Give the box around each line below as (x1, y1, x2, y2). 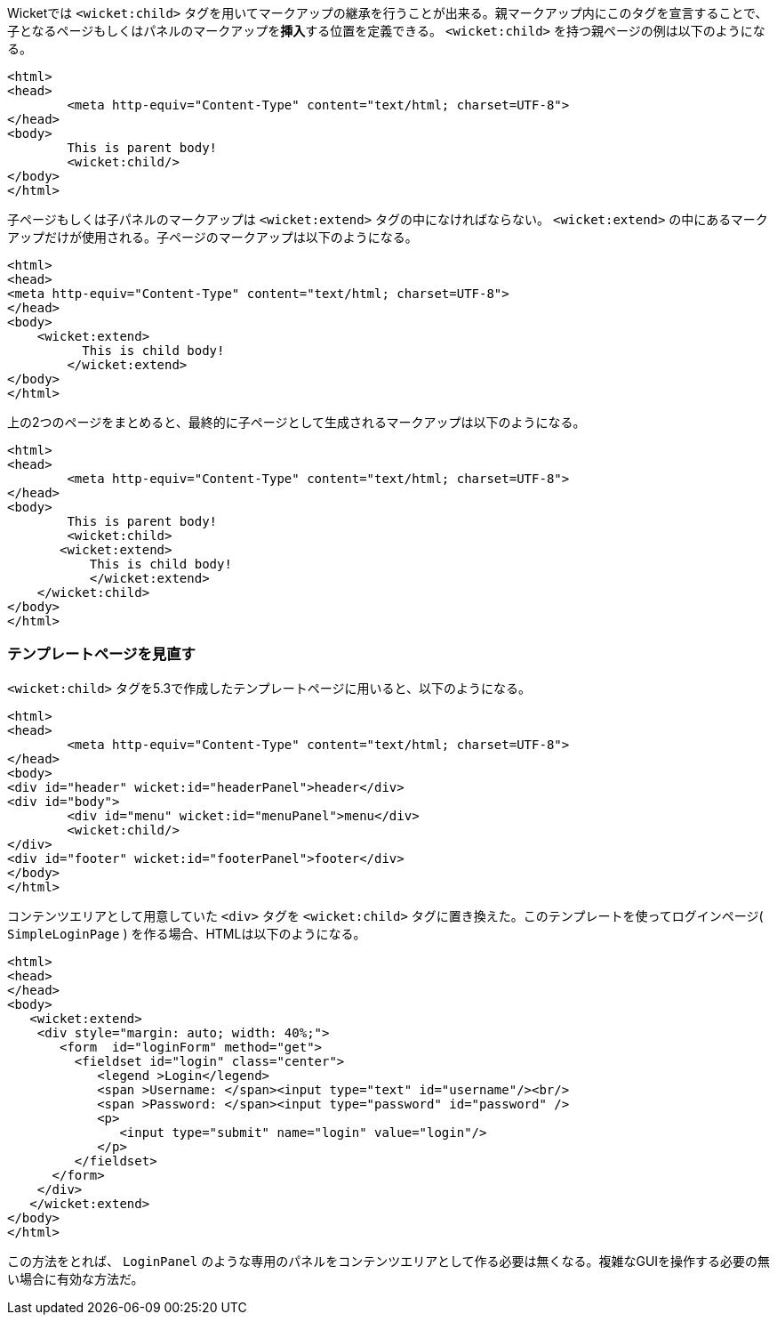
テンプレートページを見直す (7, 645, 196, 664)
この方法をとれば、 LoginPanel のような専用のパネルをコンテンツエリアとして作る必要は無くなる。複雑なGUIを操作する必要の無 (7, 1253, 771, 1269)
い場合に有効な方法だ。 (7, 1270, 144, 1286)
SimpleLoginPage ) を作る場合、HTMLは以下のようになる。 (7, 925, 366, 941)
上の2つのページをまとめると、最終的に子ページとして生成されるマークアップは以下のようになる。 (7, 415, 586, 430)
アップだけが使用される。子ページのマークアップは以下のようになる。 (7, 230, 418, 245)
